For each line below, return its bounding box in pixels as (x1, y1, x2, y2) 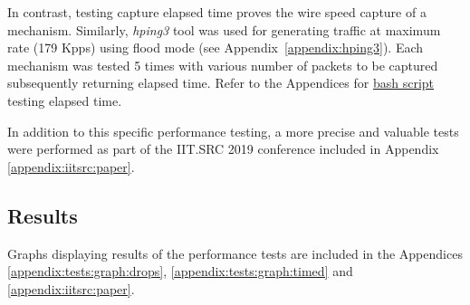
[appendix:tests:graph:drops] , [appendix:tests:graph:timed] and (7, 262, 353, 281)
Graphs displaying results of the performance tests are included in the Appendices (7, 243, 463, 262)
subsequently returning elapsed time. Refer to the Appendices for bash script (7, 73, 435, 92)
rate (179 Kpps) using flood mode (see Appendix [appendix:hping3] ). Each (7, 38, 424, 57)
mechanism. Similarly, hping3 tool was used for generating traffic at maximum (7, 20, 441, 39)
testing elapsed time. (7, 91, 122, 110)
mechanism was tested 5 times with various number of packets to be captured (7, 55, 438, 74)
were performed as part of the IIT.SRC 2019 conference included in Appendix (7, 139, 439, 158)
